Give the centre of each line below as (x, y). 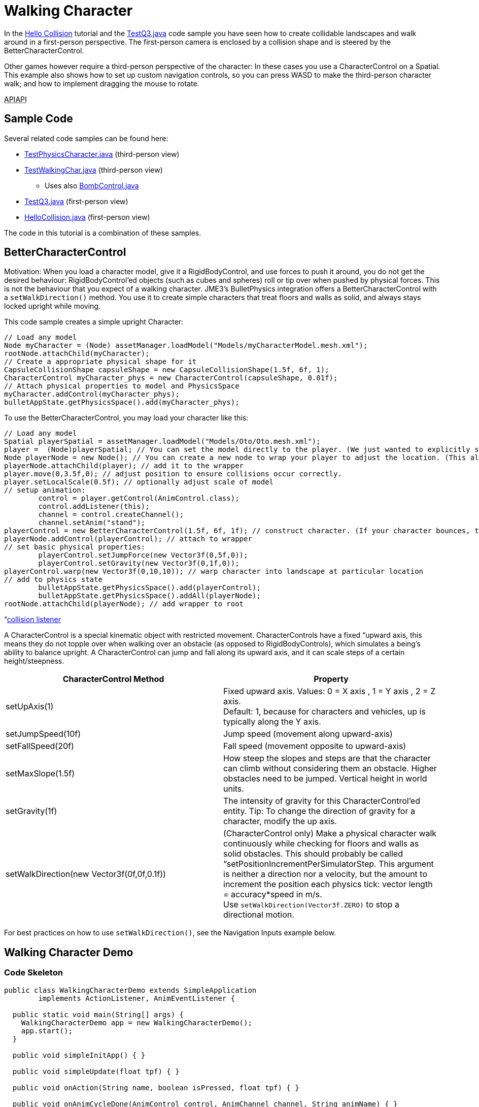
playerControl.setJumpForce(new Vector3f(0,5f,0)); (143, 555)
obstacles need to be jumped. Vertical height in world (325, 779)
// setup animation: (45, 490)
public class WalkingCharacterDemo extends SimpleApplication (130, 990)
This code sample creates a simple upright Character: (94, 322)
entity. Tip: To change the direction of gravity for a (319, 811)
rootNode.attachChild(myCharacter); (77, 354)
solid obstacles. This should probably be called (313, 854)
